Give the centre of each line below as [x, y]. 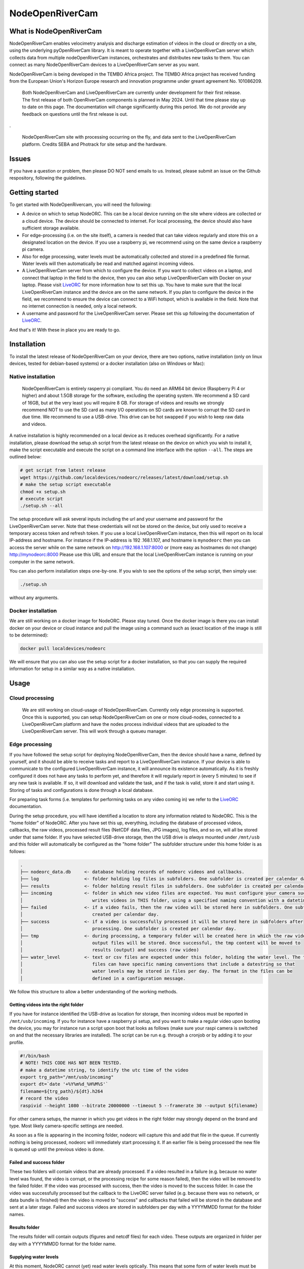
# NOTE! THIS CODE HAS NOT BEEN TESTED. [71, 1063]
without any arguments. [34, 597]
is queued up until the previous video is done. [57, 1149]
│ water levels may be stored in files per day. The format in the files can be [156, 971]
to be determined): [29, 635]
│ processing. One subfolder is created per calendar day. [128, 929]
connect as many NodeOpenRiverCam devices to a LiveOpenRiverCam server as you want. [104, 65]
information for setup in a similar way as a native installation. [72, 669]
